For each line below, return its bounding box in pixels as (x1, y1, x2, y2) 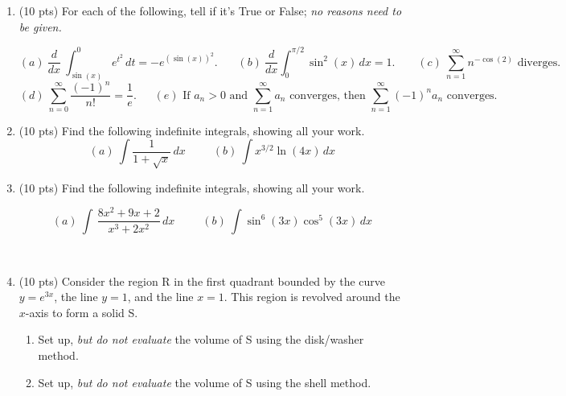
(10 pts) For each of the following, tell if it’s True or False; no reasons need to (18, 2, 402, 19)
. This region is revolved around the (224, 288, 400, 305)
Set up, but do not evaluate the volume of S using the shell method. (38, 373, 371, 390)
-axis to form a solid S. (25, 303, 138, 320)
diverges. (517, 56, 561, 68)
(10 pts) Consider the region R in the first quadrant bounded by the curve (18, 272, 386, 289)
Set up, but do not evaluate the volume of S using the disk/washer (38, 331, 364, 348)
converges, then (289, 89, 366, 101)
